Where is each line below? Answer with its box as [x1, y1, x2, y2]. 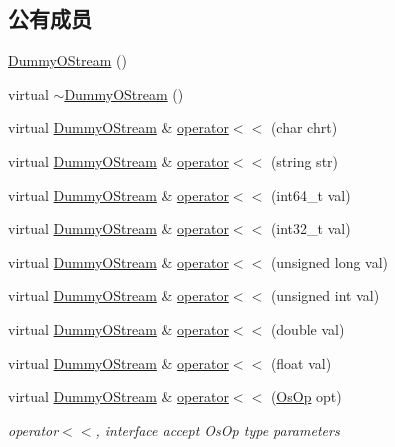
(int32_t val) [270, 218, 351, 239]
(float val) [270, 352, 332, 373]
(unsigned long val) [270, 251, 389, 272]
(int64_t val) [270, 184, 351, 205]
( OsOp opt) [270, 386, 342, 407]
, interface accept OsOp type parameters [95, 419, 340, 440]
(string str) [270, 150, 339, 171]
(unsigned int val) [270, 285, 380, 306]
